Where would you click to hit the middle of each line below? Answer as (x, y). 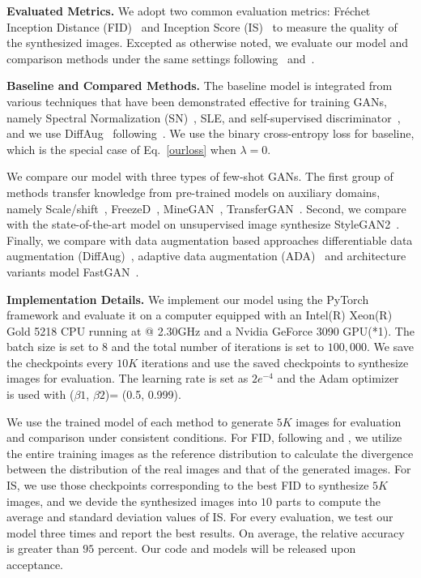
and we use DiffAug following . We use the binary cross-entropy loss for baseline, (210, 133)
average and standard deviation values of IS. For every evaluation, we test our (200, 517)
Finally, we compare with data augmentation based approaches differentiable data (210, 240)
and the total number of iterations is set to (218, 347)
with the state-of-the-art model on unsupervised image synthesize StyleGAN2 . (203, 224)
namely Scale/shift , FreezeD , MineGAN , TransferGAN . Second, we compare (206, 208)
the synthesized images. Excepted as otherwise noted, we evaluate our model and (208, 43)
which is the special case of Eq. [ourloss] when (121, 149)
